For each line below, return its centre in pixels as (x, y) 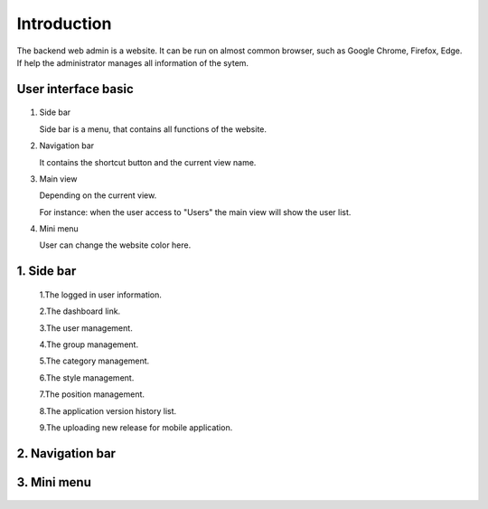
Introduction (64, 24)
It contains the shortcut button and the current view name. (148, 162)
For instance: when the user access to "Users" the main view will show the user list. (195, 212)
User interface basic (75, 89)
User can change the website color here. (115, 245)
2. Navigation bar (66, 453)
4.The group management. (89, 344)
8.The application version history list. (108, 410)
